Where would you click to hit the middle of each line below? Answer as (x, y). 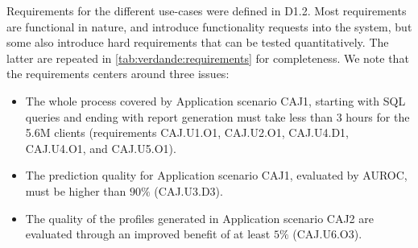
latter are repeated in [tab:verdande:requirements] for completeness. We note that (208, 58)
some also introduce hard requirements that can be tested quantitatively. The (198, 42)
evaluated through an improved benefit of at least (148, 234)
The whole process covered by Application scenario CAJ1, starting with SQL (215, 100)
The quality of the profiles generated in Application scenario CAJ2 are (199, 218)
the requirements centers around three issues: (118, 74)
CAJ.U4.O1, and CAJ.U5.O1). (101, 148)
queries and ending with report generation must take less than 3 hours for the (217, 116)
